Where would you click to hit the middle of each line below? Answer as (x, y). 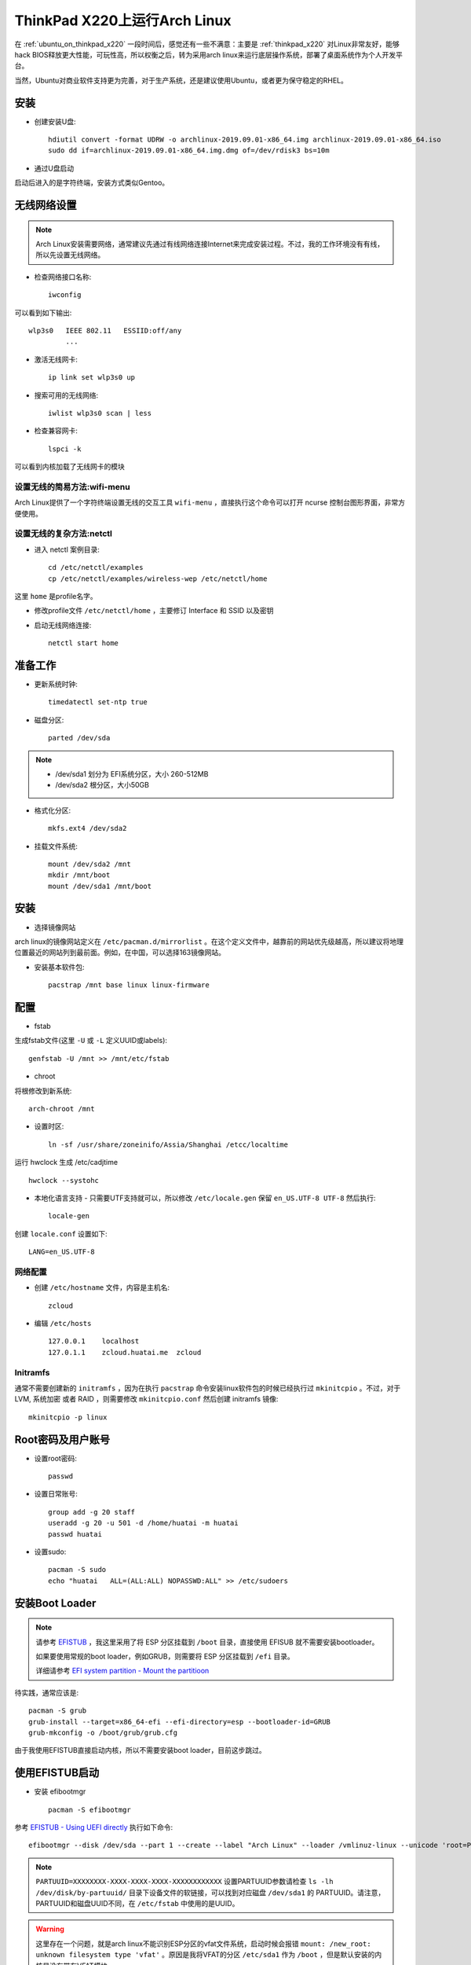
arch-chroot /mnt (62, 1109)
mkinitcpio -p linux (68, 1417)
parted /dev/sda (79, 738)
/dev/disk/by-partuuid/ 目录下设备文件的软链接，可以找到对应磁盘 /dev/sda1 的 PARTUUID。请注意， (210, 1892)
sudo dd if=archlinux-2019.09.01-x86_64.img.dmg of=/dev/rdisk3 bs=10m (189, 151)
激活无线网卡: (56, 359)
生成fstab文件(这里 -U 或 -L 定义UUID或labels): (91, 1041)
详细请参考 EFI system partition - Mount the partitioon (122, 1671)
